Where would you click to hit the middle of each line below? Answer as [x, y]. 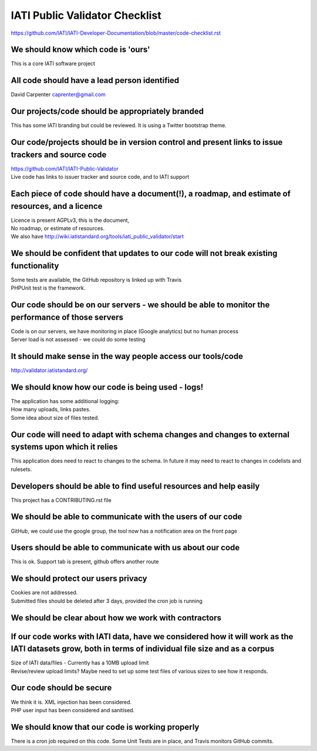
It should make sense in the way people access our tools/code [127, 356]
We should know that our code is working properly [105, 727]
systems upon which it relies [64, 447]
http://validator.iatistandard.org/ [49, 370]
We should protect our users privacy [79, 579]
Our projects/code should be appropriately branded [107, 112]
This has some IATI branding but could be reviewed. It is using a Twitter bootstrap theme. [119, 125]
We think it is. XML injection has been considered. [71, 702]
